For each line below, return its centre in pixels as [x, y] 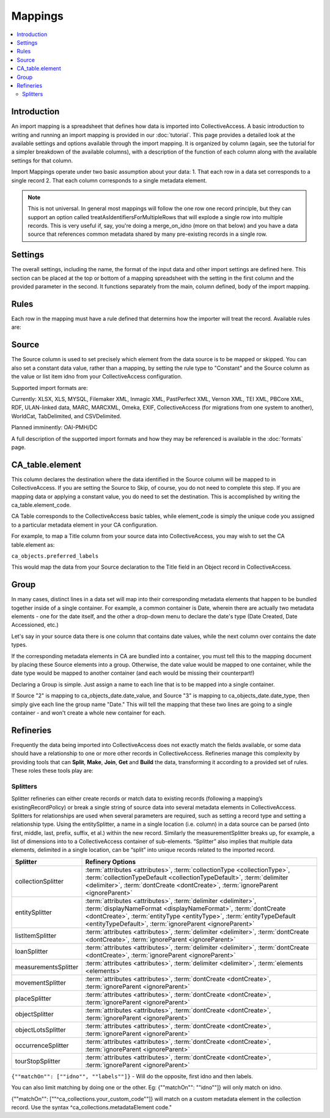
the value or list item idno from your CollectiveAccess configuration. [97, 377]
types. [19, 645]
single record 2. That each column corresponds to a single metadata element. [109, 180]
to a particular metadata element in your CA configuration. [85, 525]
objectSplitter [35, 1014]
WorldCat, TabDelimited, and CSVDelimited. [66, 416]
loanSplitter [31, 951]
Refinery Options [111, 861]
